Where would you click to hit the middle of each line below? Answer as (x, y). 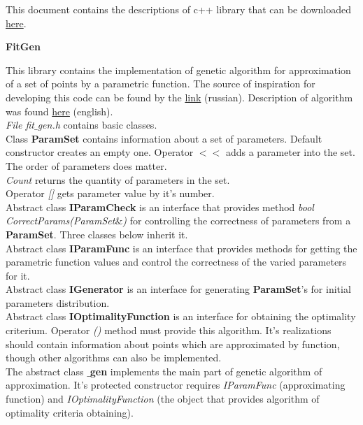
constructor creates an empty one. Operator (100, 152)
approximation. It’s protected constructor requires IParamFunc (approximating (176, 385)
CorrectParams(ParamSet (60, 221)
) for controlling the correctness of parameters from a (237, 221)
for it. (18, 275)
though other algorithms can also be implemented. (114, 358)
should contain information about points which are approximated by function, (173, 344)
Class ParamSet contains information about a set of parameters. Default (164, 138)
